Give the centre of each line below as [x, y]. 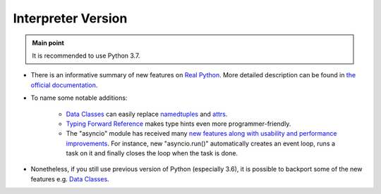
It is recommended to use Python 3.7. [86, 56]
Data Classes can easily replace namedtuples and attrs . [147, 114]
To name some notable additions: [79, 98]
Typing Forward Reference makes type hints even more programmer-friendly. [179, 124]
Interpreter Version [70, 18]
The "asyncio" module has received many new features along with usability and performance [201, 134]
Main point [48, 43]
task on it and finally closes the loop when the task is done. [152, 153]
